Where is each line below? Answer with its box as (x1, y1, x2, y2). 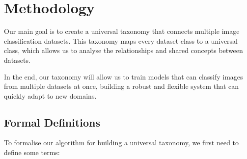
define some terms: (4, 147, 60, 158)
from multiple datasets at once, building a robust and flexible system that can (4, 81, 239, 91)
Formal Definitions (4, 114, 101, 130)
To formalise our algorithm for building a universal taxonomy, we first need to (4, 137, 239, 148)
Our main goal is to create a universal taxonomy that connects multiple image (4, 26, 240, 36)
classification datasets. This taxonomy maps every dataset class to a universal (4, 35, 238, 46)
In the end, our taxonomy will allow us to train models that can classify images (4, 71, 243, 81)
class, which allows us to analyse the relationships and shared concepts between (4, 45, 243, 55)
